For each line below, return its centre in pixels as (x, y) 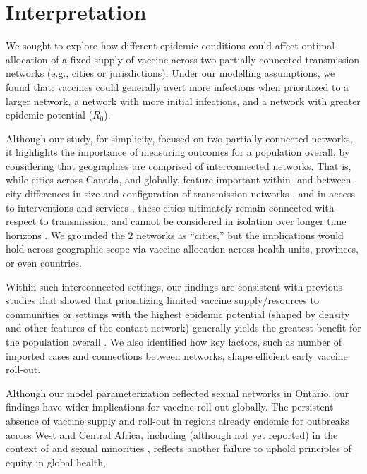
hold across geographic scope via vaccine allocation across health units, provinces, (182, 249)
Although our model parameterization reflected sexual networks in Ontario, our (178, 393)
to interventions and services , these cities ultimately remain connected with (170, 207)
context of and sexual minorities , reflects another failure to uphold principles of (179, 448)
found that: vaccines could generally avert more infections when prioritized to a (178, 86)
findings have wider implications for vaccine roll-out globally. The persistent (170, 407)
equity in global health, (56, 462)
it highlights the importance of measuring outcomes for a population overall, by (178, 152)
